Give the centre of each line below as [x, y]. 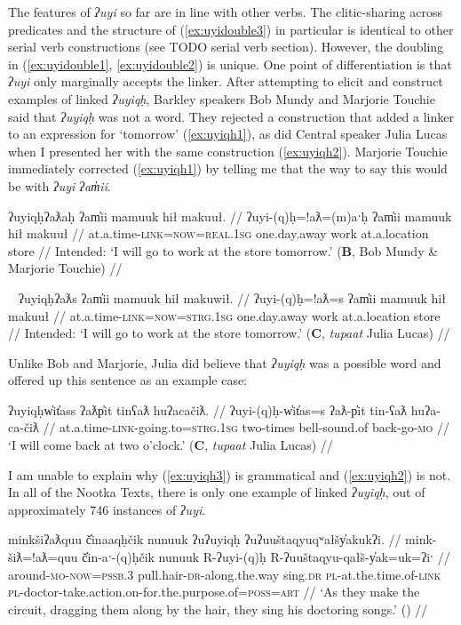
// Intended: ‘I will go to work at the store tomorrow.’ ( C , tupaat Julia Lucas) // [229, 333]
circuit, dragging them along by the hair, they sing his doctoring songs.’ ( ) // [218, 609]
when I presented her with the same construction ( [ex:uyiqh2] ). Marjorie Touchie [228, 151]
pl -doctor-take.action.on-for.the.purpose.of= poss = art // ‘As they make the [214, 592]
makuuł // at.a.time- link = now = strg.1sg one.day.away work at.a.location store [224, 315]
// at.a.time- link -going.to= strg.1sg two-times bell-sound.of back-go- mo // [246, 427]
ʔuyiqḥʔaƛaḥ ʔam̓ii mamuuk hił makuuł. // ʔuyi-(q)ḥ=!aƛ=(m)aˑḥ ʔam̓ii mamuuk [230, 216]
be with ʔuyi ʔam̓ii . [60, 185]
